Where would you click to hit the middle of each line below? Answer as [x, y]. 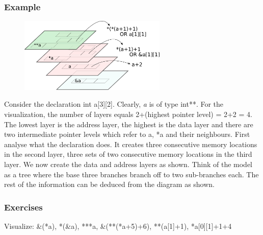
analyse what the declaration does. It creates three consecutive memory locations [131, 144]
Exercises [23, 207]
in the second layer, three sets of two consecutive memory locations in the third [128, 154]
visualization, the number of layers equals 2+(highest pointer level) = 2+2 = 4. [128, 114]
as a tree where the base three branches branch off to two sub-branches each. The [131, 174]
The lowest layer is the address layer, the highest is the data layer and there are [129, 124]
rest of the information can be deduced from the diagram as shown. [109, 184]
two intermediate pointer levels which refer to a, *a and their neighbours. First [127, 134]
